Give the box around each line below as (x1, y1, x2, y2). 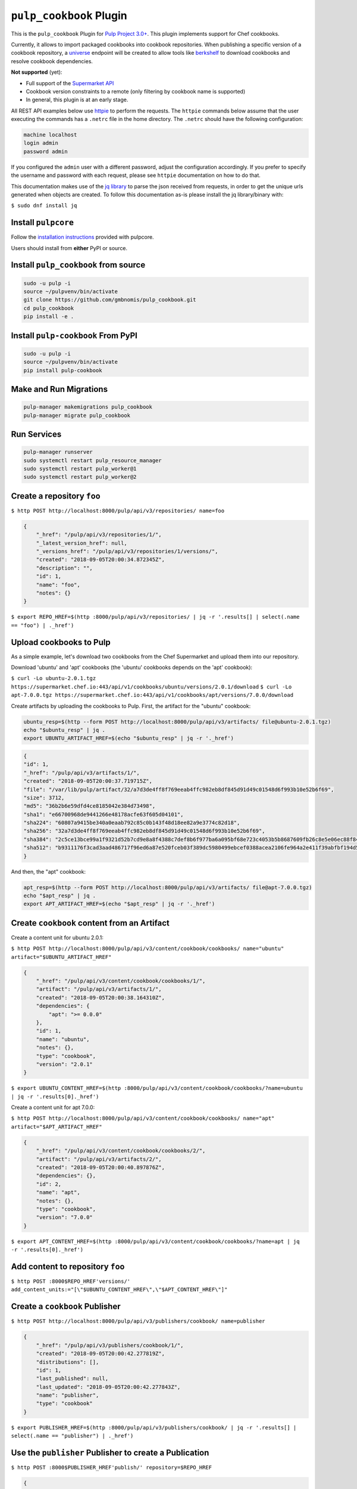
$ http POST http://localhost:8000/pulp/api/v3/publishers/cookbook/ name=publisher (11, 1318, 265, 1325)
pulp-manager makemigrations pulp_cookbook (23, 404, 153, 410)
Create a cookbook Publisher (11, 1301, 121, 1312)
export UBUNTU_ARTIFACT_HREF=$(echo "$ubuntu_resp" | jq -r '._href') (23, 735, 234, 742)
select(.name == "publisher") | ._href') (11, 1432, 134, 1440)
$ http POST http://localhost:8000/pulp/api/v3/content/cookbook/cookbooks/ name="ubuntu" (11, 945, 284, 952)
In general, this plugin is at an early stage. (26, 96, 129, 104)
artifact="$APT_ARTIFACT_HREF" (11, 1123, 102, 1130)
